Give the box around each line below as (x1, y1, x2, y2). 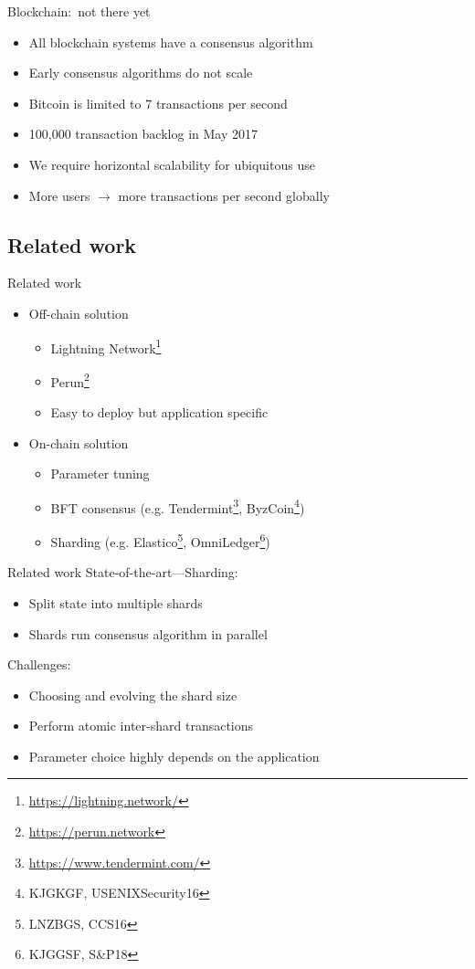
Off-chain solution (28, 303, 129, 322)
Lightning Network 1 (50, 335, 162, 357)
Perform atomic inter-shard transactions (28, 716, 254, 735)
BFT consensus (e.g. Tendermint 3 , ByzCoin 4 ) (50, 495, 305, 517)
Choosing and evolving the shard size (28, 685, 237, 704)
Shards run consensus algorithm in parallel (28, 624, 268, 643)
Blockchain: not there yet (7, 2, 151, 20)
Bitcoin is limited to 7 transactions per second (28, 93, 288, 112)
